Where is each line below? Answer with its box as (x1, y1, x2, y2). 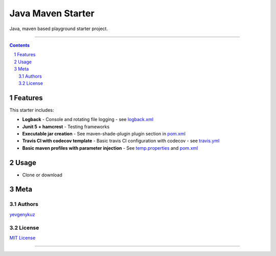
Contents (9, 42, 30, 48)
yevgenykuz (9, 211, 35, 217)
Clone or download (22, 172, 62, 178)
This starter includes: (9, 107, 54, 113)
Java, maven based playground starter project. (9, 26, 108, 32)
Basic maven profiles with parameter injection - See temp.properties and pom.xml (22, 145, 198, 151)
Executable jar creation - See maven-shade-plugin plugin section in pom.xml (22, 130, 186, 136)
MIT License (9, 235, 36, 241)
